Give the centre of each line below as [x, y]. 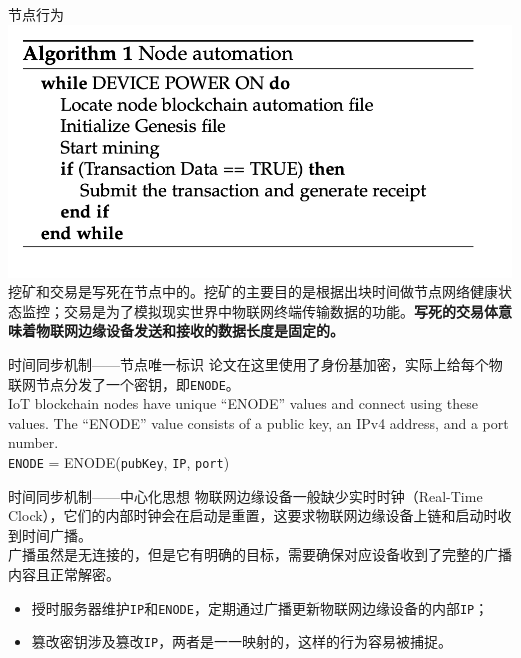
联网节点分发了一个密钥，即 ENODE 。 [124, 383]
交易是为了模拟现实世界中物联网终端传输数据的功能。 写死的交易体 [280, 310]
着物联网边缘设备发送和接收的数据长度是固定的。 [182, 330]
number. [33, 442]
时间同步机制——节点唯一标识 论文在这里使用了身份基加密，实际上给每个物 [255, 363]
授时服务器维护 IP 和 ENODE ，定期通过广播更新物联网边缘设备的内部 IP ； [260, 607]
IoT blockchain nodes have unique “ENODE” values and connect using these [243, 403]
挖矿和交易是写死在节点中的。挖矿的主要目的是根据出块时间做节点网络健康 [253, 291]
